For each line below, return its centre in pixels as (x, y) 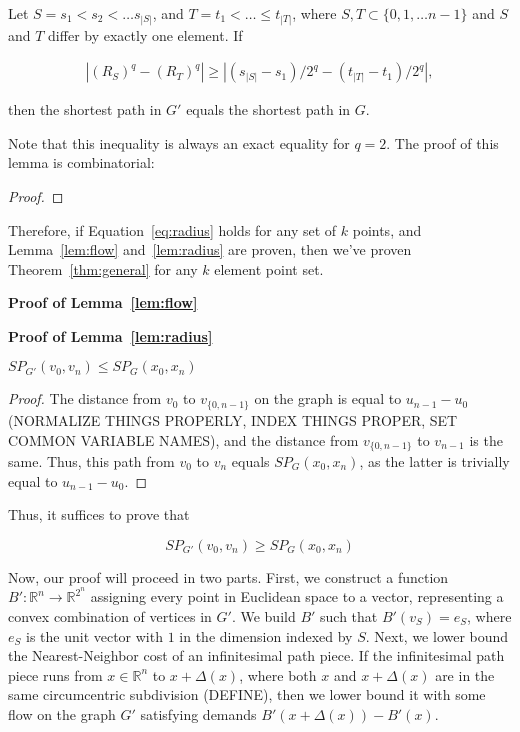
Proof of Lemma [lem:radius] (110, 335)
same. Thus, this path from (91, 460)
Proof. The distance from (85, 398)
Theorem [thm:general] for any (103, 268)
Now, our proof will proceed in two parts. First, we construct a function (228, 576)
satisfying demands (198, 713)
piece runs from (55, 674)
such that (349, 616)
